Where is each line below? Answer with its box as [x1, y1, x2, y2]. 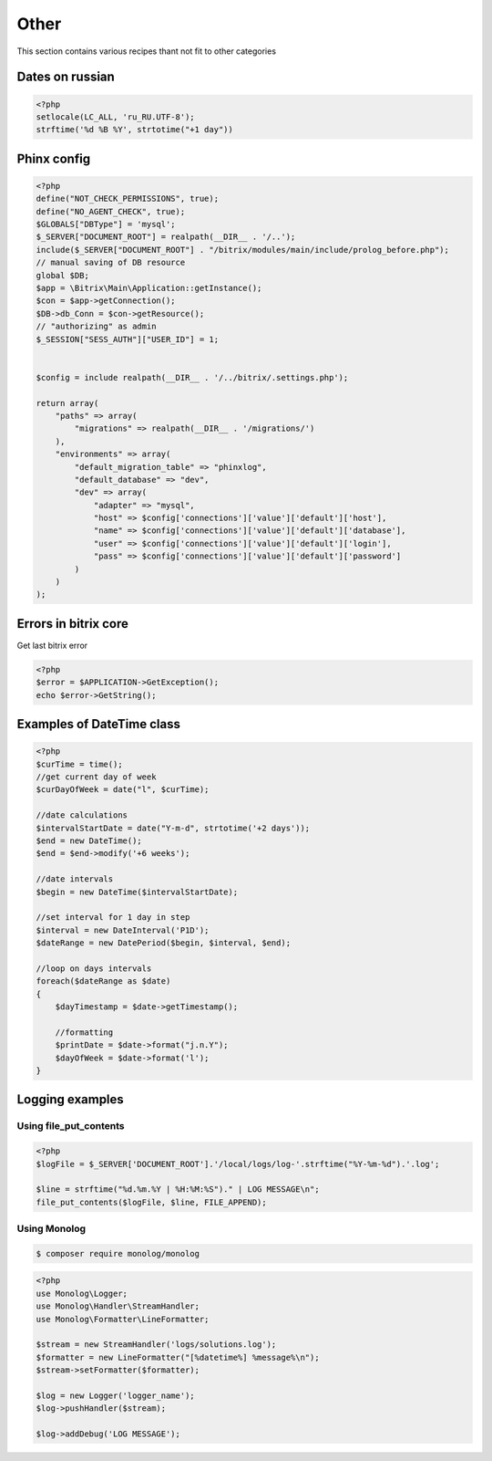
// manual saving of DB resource [36, 257, 186, 268]
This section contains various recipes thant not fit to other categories [16, 46, 277, 57]
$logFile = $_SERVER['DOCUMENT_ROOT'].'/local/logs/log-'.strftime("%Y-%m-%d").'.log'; [36, 1159, 440, 1169]
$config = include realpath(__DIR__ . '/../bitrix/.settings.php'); [36, 372, 349, 382]
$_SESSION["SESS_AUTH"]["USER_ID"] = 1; [36, 334, 219, 344]
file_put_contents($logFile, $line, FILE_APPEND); [36, 1196, 268, 1207]
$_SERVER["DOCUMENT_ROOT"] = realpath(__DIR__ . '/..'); [36, 232, 296, 242]
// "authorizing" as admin [36, 321, 157, 332]
